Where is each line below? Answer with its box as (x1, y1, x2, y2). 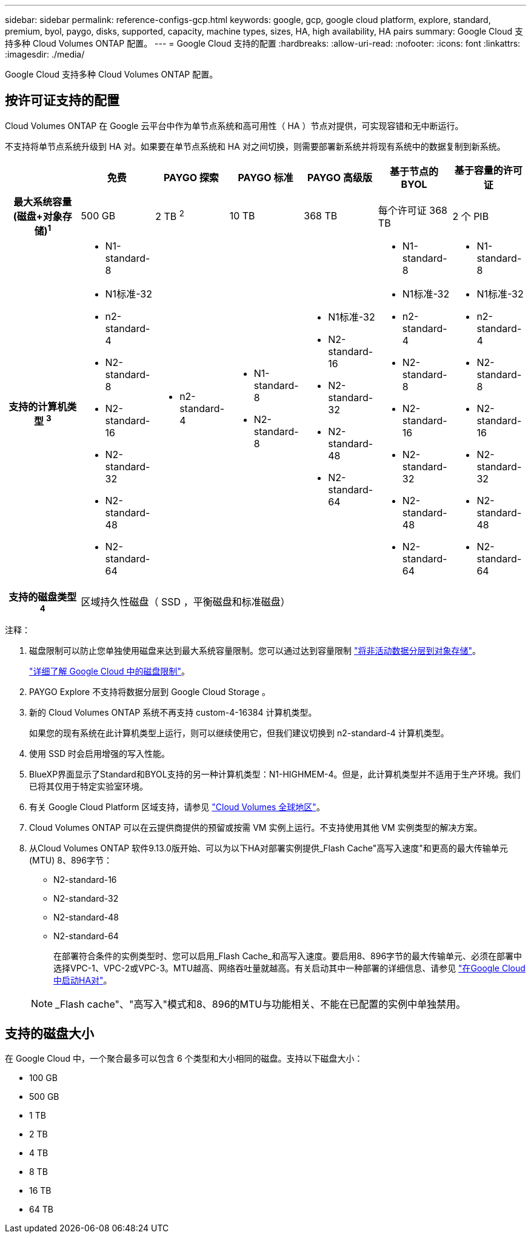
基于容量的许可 (454, 164, 523, 176)
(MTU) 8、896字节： (29, 855, 112, 866)
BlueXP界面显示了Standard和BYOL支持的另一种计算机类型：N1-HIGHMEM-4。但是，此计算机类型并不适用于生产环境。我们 (29, 769, 521, 780)
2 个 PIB (452, 210, 489, 222)
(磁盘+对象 (13, 210, 62, 222)
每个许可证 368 (378, 204, 448, 216)
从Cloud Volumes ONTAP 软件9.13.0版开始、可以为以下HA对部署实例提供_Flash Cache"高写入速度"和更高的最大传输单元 (29, 843, 508, 854)
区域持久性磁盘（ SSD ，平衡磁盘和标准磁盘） (81, 596, 290, 608)
